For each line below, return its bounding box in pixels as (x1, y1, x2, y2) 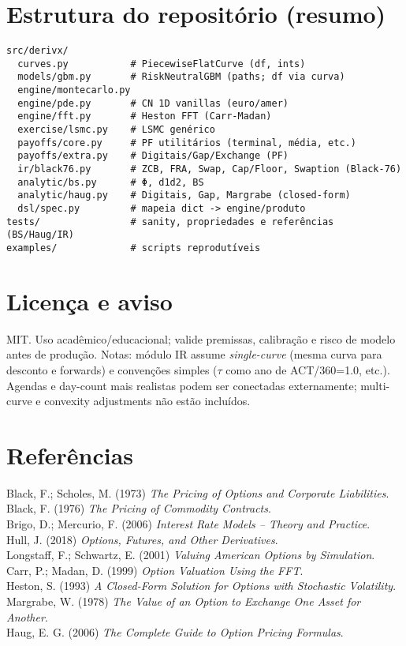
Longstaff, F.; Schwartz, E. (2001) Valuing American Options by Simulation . (6, 546, 375, 563)
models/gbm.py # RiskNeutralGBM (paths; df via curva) (17, 71, 345, 83)
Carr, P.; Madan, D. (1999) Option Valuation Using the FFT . (6, 561, 304, 578)
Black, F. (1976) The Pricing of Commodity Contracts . (6, 500, 271, 516)
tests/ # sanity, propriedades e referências (6, 216, 334, 227)
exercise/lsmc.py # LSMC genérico (17, 124, 215, 136)
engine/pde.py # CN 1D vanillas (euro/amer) (17, 97, 289, 109)
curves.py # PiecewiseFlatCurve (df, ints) (17, 58, 306, 69)
